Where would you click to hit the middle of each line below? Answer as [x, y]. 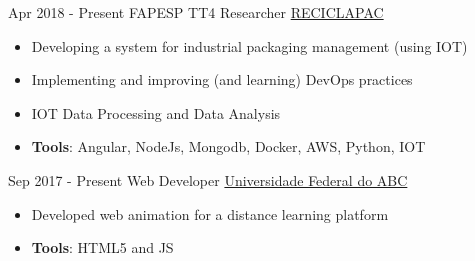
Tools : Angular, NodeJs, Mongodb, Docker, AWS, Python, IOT [228, 146]
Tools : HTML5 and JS [102, 247]
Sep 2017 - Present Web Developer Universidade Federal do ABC [208, 179]
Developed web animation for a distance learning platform [210, 213]
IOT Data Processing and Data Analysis [156, 112]
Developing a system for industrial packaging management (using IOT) [249, 45]
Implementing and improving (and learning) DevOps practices [222, 79]
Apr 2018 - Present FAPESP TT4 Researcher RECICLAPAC [196, 12]
